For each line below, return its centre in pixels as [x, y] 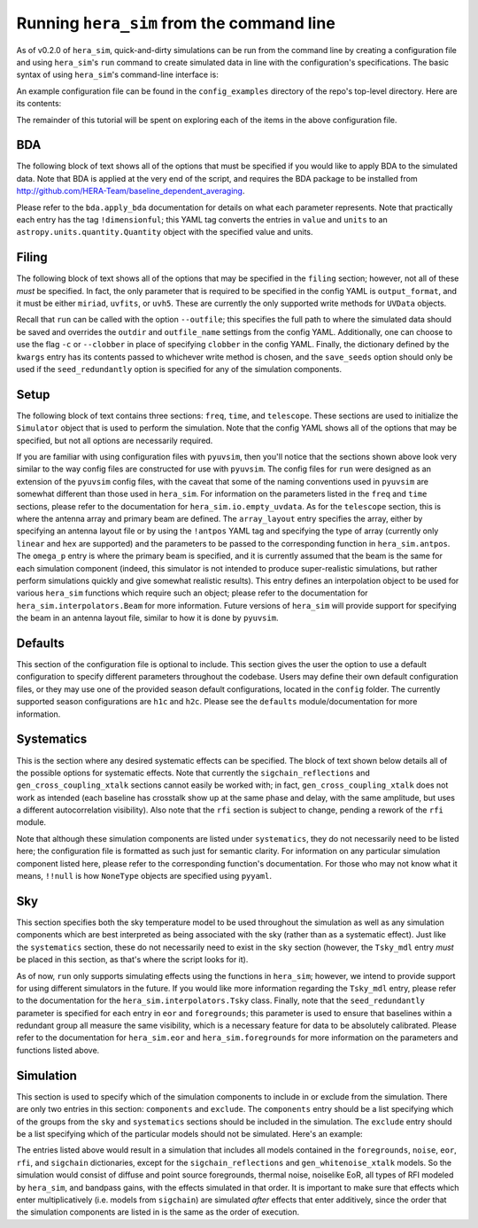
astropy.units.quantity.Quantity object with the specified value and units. [165, 232]
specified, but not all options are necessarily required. [115, 440]
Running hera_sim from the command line [176, 23]
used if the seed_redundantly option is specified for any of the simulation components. [179, 369]
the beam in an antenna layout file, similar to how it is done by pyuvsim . [147, 618]
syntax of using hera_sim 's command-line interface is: [117, 74]
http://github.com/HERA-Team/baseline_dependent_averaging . [131, 191]
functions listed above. [58, 1050]
